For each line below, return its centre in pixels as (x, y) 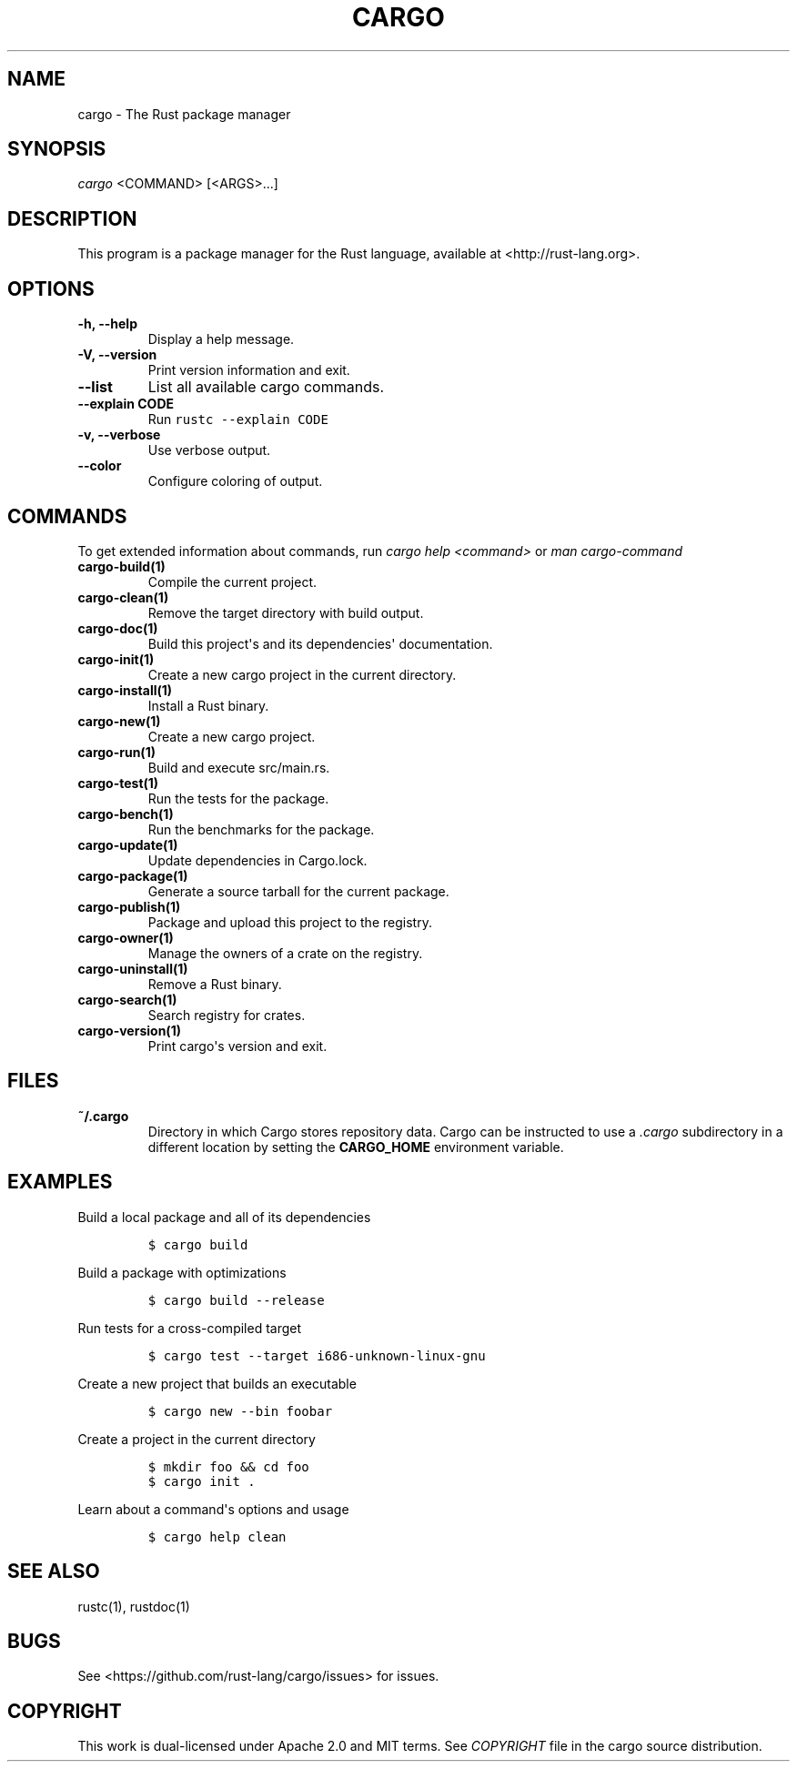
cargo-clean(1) (123, 597)
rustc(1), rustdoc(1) (134, 1606)
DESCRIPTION (72, 218)
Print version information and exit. (249, 370)
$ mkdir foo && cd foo (228, 1466)
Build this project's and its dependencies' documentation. (320, 643)
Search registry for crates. (227, 1015)
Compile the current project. (232, 581)
